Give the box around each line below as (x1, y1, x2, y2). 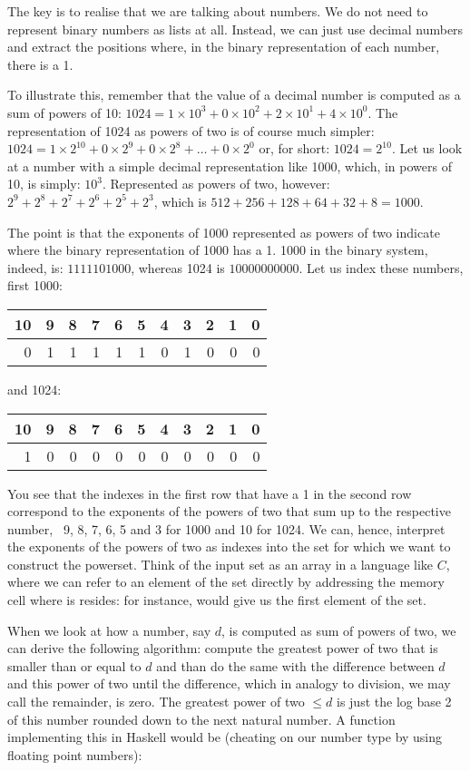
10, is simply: (7, 174, 81, 193)
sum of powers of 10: (7, 102, 122, 122)
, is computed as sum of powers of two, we (221, 620, 456, 639)
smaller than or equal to (7, 656, 142, 675)
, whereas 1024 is (131, 258, 225, 277)
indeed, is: (7, 258, 64, 277)
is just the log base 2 (337, 692, 452, 711)
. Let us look (391, 139, 463, 158)
